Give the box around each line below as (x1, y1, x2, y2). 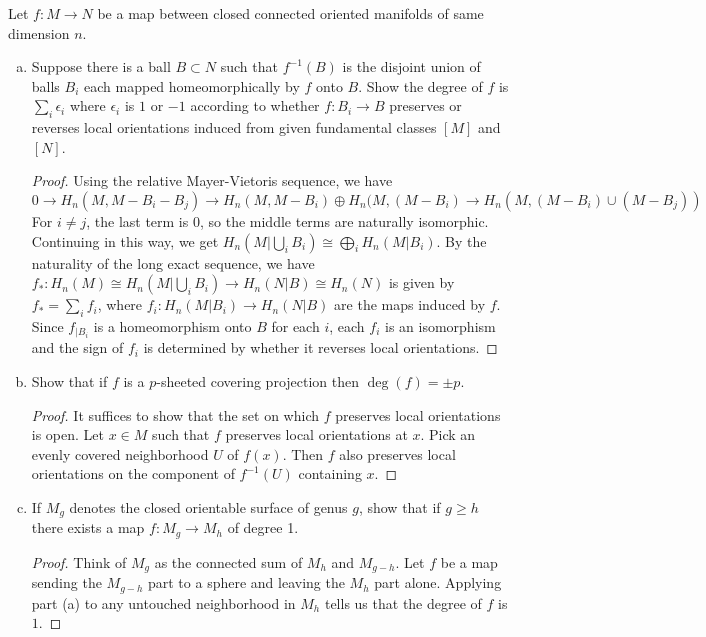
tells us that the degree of (324, 592, 482, 613)
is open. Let (31, 424, 105, 445)
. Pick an (420, 424, 476, 445)
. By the (436, 230, 487, 251)
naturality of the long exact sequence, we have (31, 252, 315, 273)
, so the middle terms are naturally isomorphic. (199, 210, 489, 231)
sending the (31, 572, 102, 593)
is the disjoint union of (342, 56, 481, 77)
